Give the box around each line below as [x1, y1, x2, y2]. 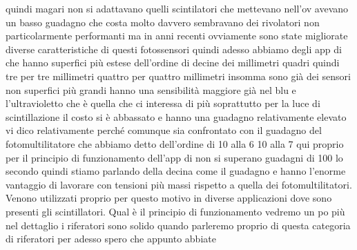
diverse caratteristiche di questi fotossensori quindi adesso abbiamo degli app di [6, 41, 342, 56]
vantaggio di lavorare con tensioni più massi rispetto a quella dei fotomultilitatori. [6, 177, 352, 191]
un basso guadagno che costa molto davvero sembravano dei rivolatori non [6, 15, 320, 29]
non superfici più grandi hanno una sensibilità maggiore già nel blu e [6, 82, 296, 97]
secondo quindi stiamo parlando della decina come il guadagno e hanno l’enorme [6, 164, 346, 178]
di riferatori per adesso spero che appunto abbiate [6, 231, 216, 246]
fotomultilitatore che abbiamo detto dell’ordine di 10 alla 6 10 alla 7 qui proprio [6, 136, 344, 151]
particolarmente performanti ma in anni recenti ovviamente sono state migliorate [6, 28, 348, 43]
